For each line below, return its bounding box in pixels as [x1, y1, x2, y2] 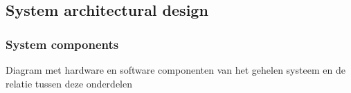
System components [6, 35, 119, 52]
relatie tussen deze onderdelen [6, 76, 132, 90]
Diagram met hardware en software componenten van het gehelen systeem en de [6, 63, 345, 76]
